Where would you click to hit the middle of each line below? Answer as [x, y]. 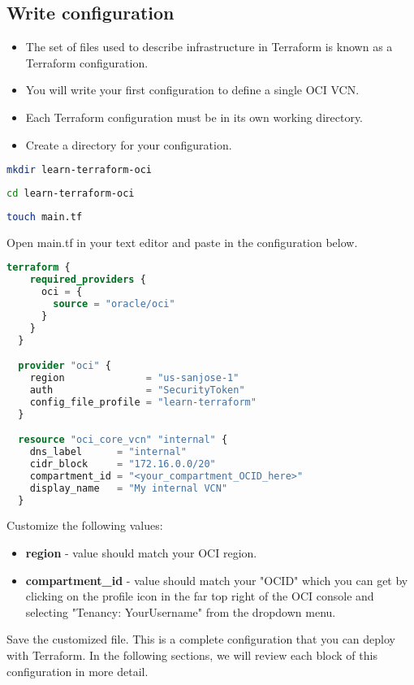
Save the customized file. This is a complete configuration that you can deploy [201, 639]
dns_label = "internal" [108, 452]
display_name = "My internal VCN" [129, 488]
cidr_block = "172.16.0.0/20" [123, 464]
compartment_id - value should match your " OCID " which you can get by [217, 580]
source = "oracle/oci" [114, 304]
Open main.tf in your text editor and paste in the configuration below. [182, 242]
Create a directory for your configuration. [129, 144]
